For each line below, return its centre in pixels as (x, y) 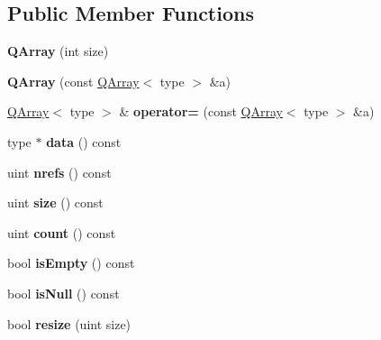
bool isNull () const (63, 293)
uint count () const (62, 232)
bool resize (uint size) (69, 323)
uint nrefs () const (59, 172)
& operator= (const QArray (201, 111)
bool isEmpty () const (71, 263)
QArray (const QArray (73, 81)
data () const (84, 141)
